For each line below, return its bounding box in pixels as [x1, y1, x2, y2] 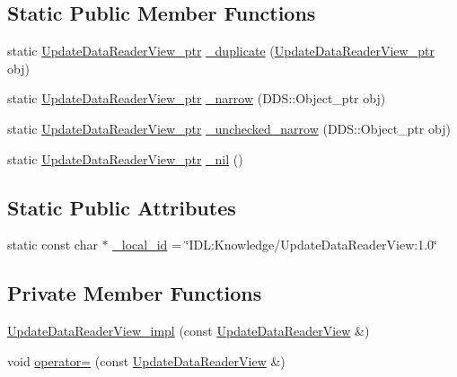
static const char [7, 235, 98, 254]
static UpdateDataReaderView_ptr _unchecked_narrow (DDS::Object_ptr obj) [7, 118, 451, 137]
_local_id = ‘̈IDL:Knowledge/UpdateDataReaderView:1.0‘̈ [112, 235, 437, 254]
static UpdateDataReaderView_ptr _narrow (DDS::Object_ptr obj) [7, 89, 386, 108]
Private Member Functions [7, 279, 262, 307]
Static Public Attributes [7, 193, 236, 221]
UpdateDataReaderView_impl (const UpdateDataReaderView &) [7, 321, 370, 340]
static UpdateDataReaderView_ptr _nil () [7, 149, 243, 168]
